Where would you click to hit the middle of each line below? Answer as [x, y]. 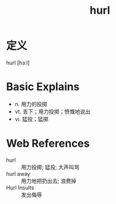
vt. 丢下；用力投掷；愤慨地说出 [53, 112]
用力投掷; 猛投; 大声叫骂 [50, 167]
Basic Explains [43, 87]
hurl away [18, 174]
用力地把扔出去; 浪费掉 [49, 181]
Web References [48, 143]
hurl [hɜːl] [18, 63]
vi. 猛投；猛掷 [32, 119]
